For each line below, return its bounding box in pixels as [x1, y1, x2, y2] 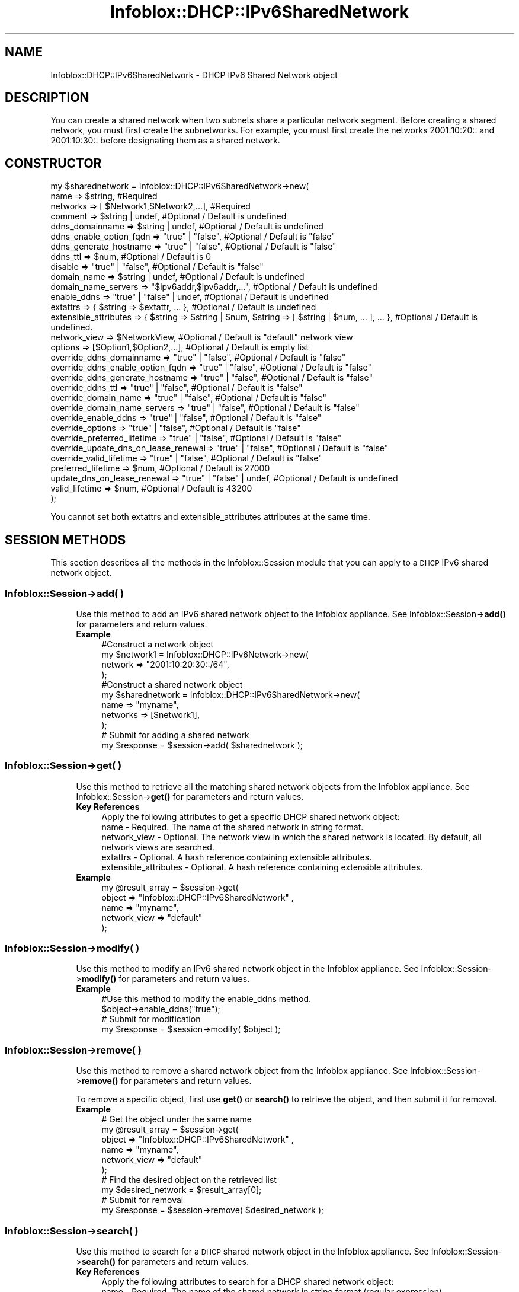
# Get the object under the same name [101, 1114, 252, 1125]
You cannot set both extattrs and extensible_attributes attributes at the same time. [50, 512, 370, 522]
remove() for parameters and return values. [81, 1076, 252, 1086]
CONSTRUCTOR [5, 155, 102, 171]
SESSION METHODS [5, 532, 126, 547]
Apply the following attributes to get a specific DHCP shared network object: [101, 811, 400, 822]
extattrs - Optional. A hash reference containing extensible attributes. [101, 851, 372, 862]
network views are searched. [101, 841, 214, 852]
